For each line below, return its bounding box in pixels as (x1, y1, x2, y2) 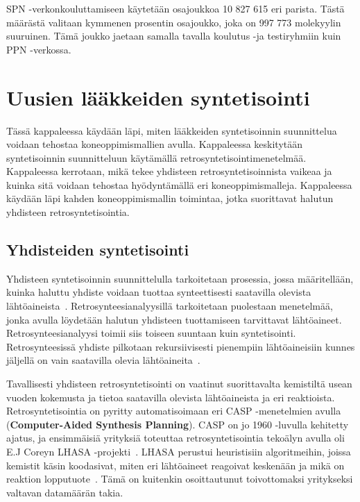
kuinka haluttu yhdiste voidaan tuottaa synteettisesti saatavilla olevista (6, 285, 311, 299)
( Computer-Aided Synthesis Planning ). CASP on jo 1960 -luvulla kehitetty (6, 417, 349, 431)
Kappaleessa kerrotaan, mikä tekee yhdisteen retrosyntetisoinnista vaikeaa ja (6, 164, 332, 178)
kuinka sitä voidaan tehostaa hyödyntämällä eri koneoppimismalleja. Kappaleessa (6, 177, 352, 192)
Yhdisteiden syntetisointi (6, 239, 189, 260)
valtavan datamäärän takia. (6, 485, 123, 499)
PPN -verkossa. (6, 42, 71, 56)
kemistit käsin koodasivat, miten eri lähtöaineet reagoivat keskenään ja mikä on (6, 458, 345, 472)
